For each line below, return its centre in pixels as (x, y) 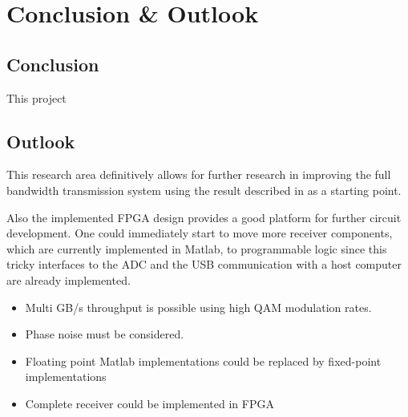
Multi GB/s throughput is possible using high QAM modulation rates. (198, 307)
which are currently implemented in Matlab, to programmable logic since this (197, 248)
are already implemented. (69, 279)
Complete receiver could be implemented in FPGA (149, 403)
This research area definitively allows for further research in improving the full (199, 174)
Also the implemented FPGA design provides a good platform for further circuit (204, 217)
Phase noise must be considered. (105, 334)
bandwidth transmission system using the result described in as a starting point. (204, 190)
